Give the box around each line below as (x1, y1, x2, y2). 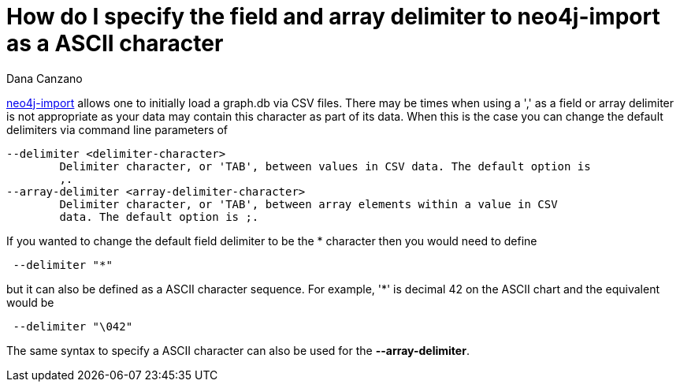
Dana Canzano (6, 71, 83, 85)
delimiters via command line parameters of (6, 122, 229, 136)
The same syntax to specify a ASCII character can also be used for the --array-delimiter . (6, 343, 470, 357)
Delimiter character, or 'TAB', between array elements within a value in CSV (59, 197, 558, 211)
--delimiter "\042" (13, 319, 133, 333)
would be (6, 295, 54, 309)
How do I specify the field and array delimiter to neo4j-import (6, 3, 660, 30)
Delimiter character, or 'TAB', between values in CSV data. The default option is (59, 159, 591, 173)
